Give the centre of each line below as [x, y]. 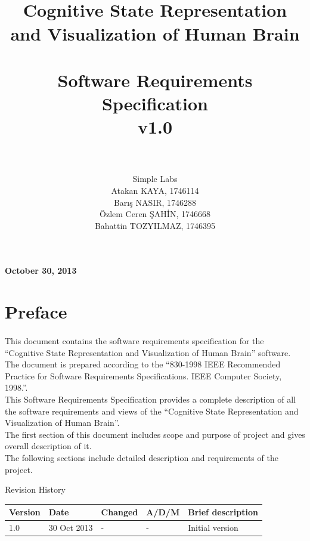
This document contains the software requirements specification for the [134, 340]
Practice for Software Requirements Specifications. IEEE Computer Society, [143, 375]
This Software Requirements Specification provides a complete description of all [150, 399]
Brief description [223, 512]
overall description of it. [48, 446]
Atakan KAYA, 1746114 [155, 191]
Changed [120, 512]
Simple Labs [155, 179]
